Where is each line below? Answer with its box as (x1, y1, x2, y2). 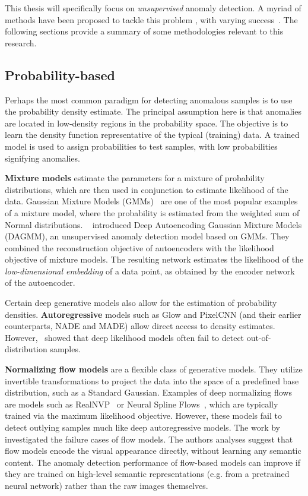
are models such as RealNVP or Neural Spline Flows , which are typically (5, 397, 278, 410)
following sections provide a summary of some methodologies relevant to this (5, 25, 284, 37)
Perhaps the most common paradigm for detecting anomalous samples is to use (5, 93, 293, 106)
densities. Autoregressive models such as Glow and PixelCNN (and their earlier (5, 308, 301, 320)
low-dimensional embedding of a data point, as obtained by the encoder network (5, 264, 295, 277)
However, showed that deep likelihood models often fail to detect (5, 331, 245, 343)
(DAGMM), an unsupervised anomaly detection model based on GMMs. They (5, 230, 290, 242)
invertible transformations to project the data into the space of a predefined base (5, 374, 299, 387)
